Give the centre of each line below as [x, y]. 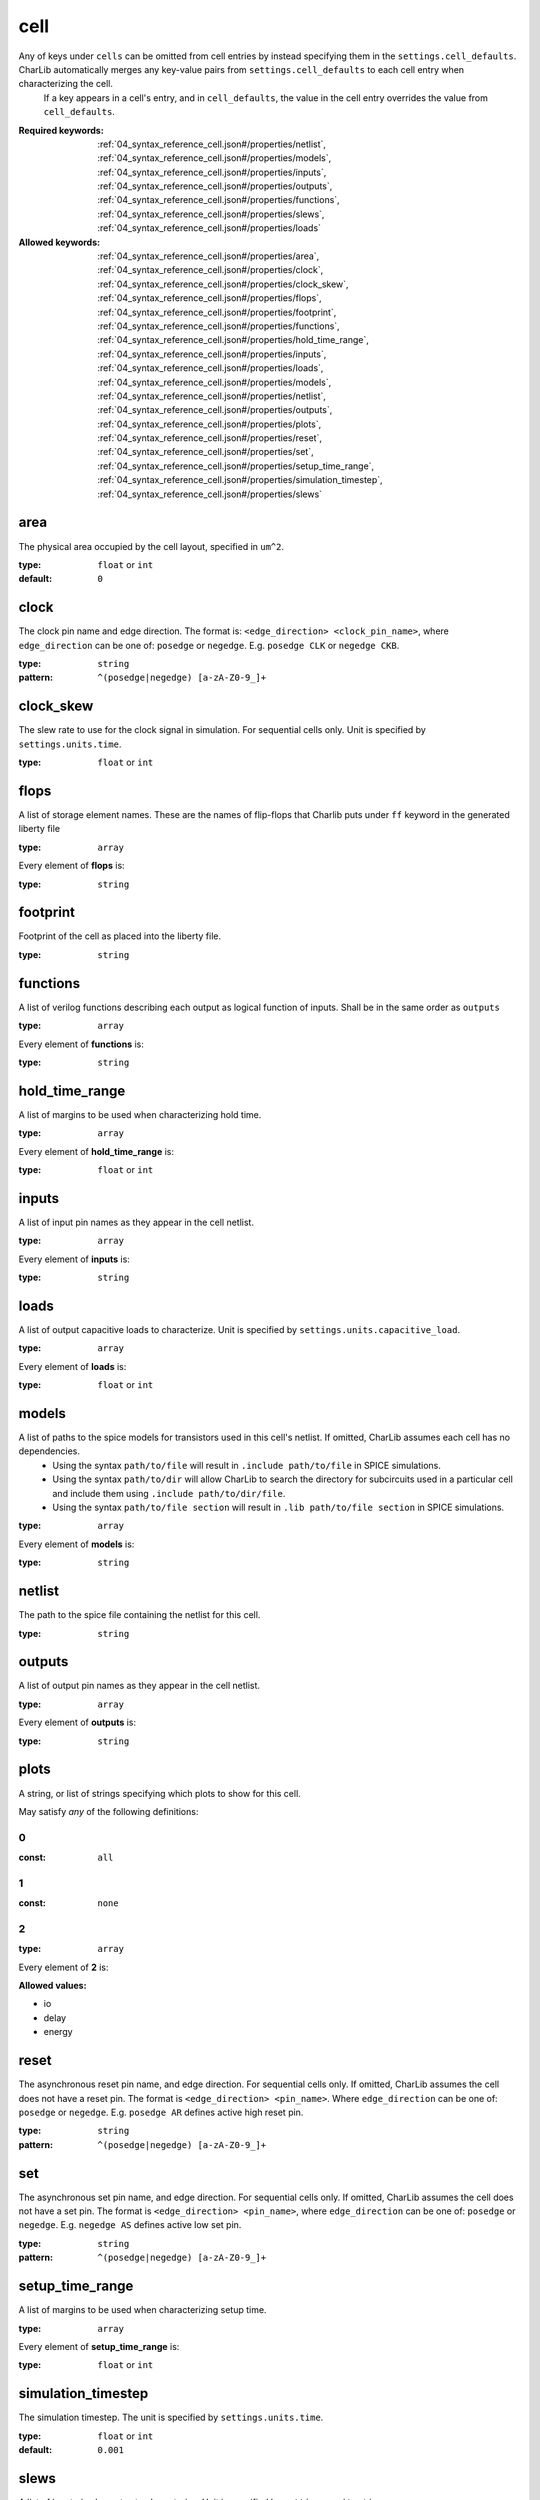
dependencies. [49, 1451]
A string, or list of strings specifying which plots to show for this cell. [160, 1793]
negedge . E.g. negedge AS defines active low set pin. [130, 2225]
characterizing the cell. [66, 84]
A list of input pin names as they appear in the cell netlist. [136, 1222]
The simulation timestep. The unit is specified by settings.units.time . [171, 2417]
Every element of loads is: [72, 1366]
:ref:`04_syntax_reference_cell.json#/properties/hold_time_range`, [233, 340]
